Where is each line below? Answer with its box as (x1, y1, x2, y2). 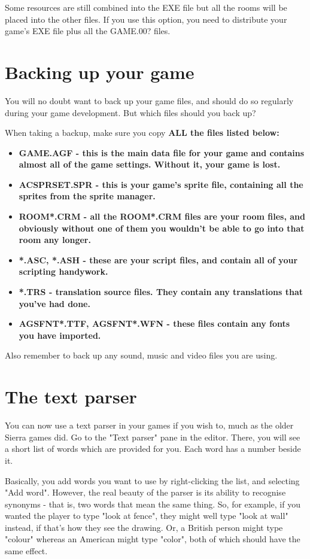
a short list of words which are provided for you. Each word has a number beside (5, 442, 301, 455)
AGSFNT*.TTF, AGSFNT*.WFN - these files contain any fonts (19, 317, 290, 330)
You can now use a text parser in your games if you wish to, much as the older (5, 419, 294, 432)
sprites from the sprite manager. (19, 190, 156, 202)
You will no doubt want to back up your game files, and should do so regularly (5, 94, 294, 107)
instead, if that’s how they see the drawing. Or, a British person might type (5, 521, 283, 533)
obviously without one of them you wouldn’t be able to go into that (19, 221, 305, 234)
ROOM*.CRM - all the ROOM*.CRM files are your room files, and (19, 210, 305, 223)
